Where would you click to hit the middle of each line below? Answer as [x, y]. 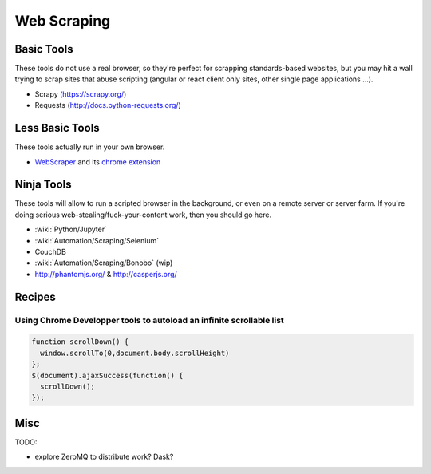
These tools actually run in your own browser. [90, 147]
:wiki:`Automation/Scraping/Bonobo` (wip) [104, 263]
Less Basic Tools [57, 128]
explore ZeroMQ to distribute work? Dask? [104, 457]
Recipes [35, 296]
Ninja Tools [43, 185]
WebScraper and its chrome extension [98, 162]
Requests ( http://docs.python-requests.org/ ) [108, 105]
